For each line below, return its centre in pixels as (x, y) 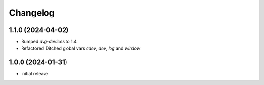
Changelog (32, 13)
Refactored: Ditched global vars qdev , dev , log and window (81, 48)
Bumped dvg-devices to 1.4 (49, 42)
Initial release (35, 74)
